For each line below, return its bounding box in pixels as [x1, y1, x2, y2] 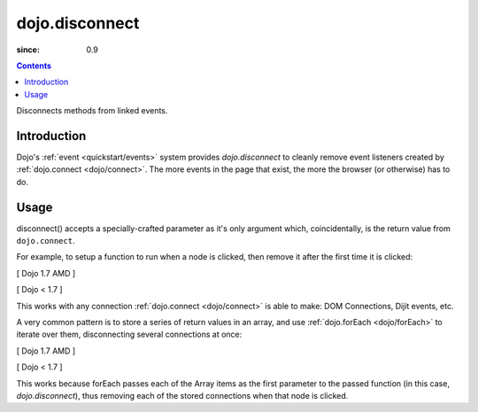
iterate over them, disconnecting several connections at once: [16, 329, 243, 340]
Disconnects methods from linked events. [16, 105, 168, 116]
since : [16, 44, 40, 55]
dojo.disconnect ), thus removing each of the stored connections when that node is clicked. [16, 391, 349, 400]
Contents [16, 60, 52, 71]
